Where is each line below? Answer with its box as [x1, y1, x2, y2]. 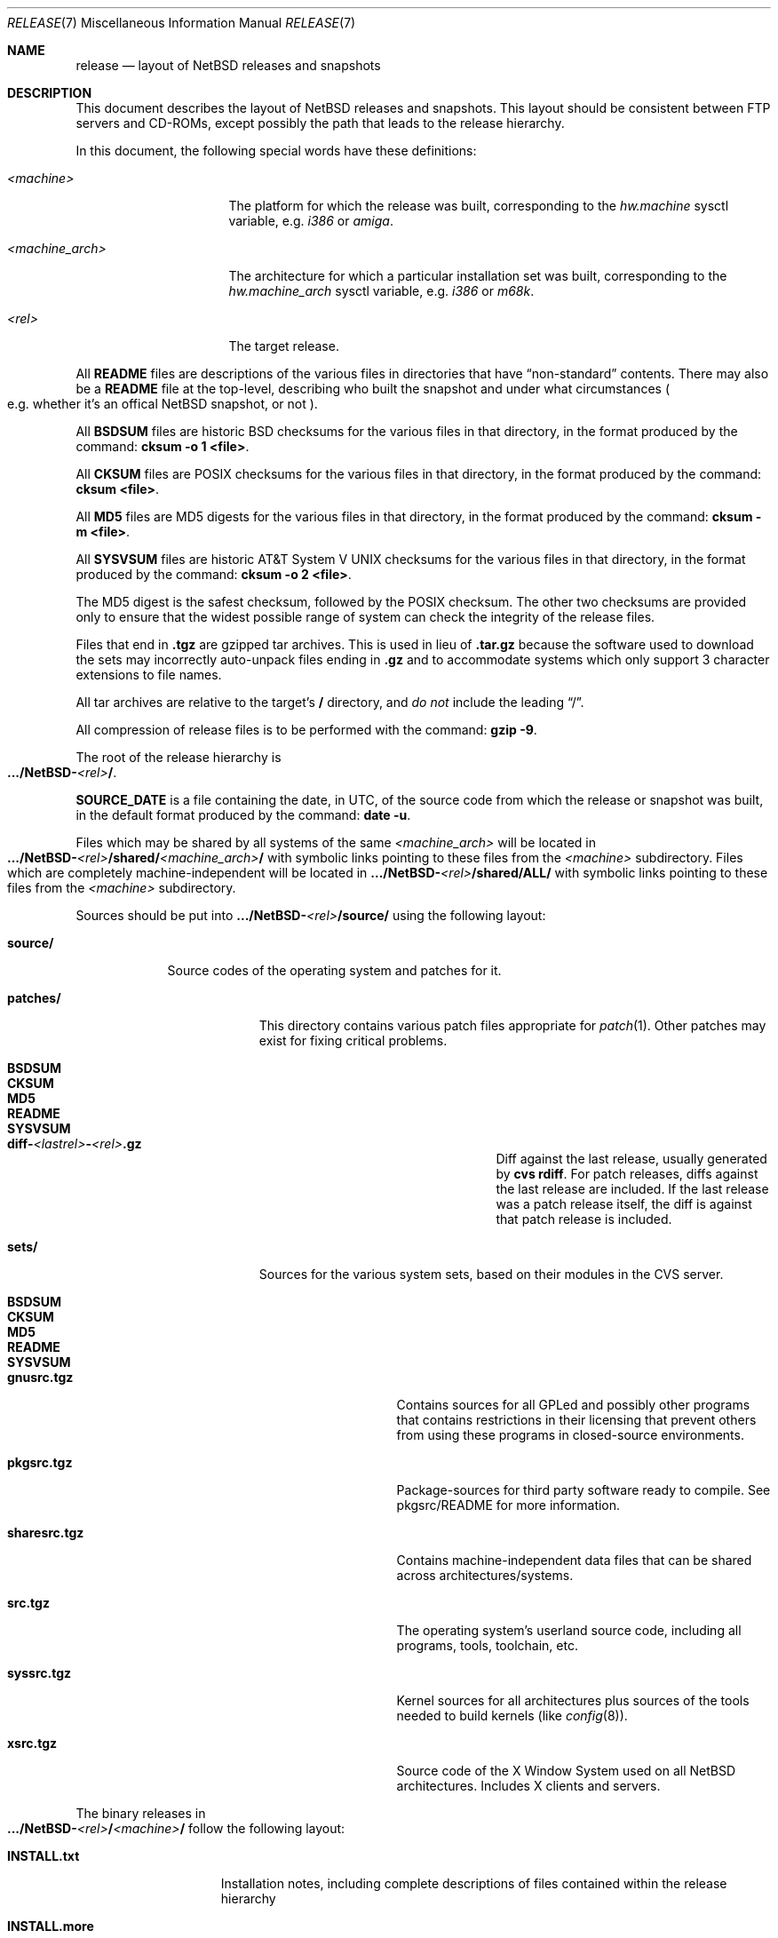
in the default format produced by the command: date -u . [75, 807, 411, 822]
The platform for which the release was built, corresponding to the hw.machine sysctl [228, 198, 729, 213]
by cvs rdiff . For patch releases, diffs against [496, 1166, 758, 1181]
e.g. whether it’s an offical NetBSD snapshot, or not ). [7, 396, 318, 411]
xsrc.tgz [7, 1735, 58, 1751]
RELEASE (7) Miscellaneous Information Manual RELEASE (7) [7, 15, 356, 30]
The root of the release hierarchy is [75, 750, 282, 765]
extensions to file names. [75, 667, 222, 682]
